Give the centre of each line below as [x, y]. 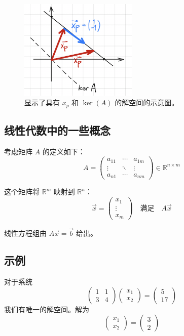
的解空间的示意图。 [147, 102]
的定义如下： [64, 151]
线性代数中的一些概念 [57, 130]
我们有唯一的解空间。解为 [47, 309]
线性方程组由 [25, 233]
